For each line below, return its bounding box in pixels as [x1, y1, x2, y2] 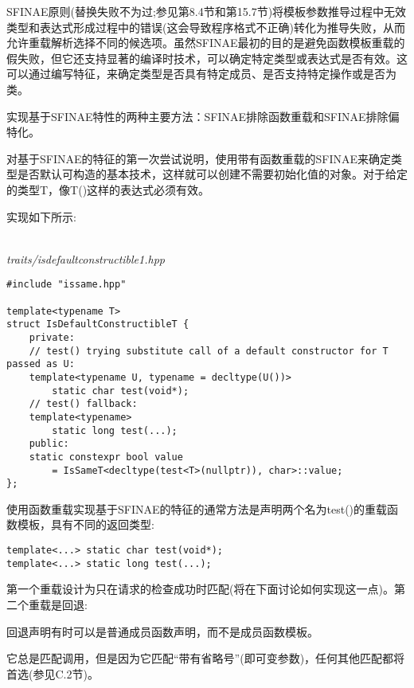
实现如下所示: [6, 208, 76, 225]
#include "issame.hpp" [6, 279, 127, 291]
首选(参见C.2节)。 [6, 665, 99, 682]
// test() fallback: [29, 398, 138, 410]
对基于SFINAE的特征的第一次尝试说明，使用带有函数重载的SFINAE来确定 [6, 150, 392, 166]
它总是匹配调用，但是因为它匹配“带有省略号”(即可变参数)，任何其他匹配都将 [6, 650, 405, 666]
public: [29, 438, 69, 450]
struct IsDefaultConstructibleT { [6, 319, 189, 330]
